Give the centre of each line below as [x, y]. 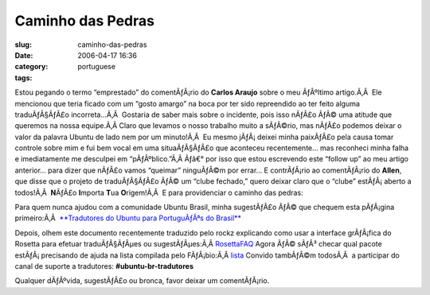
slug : [23, 45]
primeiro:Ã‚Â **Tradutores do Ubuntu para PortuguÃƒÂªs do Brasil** [128, 218]
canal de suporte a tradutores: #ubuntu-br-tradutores [104, 266]
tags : [23, 78]
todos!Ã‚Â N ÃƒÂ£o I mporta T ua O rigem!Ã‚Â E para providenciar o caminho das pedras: [159, 192]
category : [31, 67]
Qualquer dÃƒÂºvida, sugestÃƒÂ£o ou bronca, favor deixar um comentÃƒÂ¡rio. [142, 281]
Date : [24, 55]
